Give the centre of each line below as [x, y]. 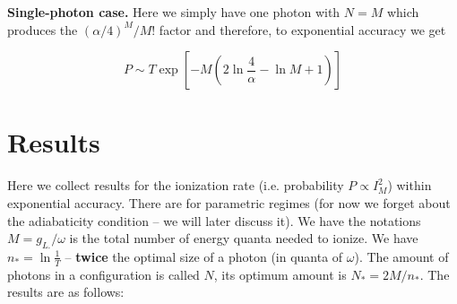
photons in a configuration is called [103, 274]
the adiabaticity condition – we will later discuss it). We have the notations [214, 220]
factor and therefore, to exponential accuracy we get [302, 29]
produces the [43, 29]
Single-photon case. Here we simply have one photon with [174, 12]
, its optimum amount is [280, 274]
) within [410, 185]
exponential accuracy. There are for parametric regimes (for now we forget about [229, 202]
